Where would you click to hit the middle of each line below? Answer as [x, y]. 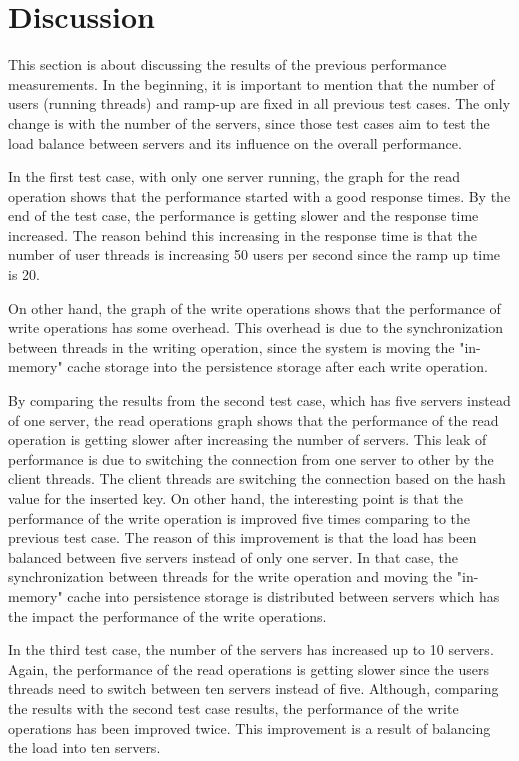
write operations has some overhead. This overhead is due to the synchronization [255, 327]
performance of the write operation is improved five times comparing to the [239, 517]
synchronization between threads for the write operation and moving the [230, 576]
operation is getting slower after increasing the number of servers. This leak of [247, 439]
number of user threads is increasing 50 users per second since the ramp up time [254, 254]
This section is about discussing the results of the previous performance [227, 64]
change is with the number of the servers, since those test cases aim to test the [249, 122]
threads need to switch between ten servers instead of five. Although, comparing [253, 688]
